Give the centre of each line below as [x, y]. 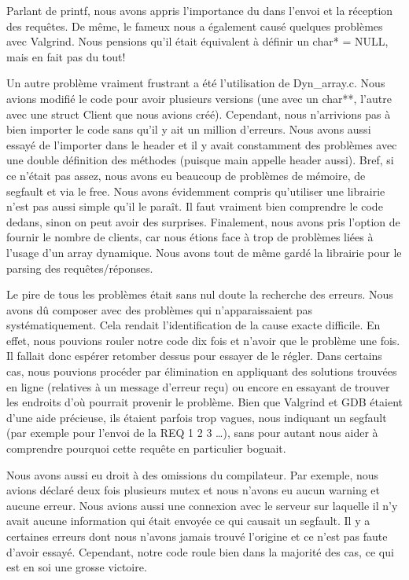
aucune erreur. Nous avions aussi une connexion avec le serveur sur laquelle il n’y [202, 505]
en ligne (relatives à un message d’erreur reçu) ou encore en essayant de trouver [198, 386]
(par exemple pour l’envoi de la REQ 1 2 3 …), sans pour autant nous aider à [192, 433]
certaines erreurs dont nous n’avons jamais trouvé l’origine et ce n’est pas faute [197, 536]
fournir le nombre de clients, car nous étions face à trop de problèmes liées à [190, 237]
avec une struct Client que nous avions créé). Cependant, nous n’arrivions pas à [199, 114]
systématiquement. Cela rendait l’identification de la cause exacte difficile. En [193, 325]
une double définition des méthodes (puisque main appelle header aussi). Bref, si [200, 160]
